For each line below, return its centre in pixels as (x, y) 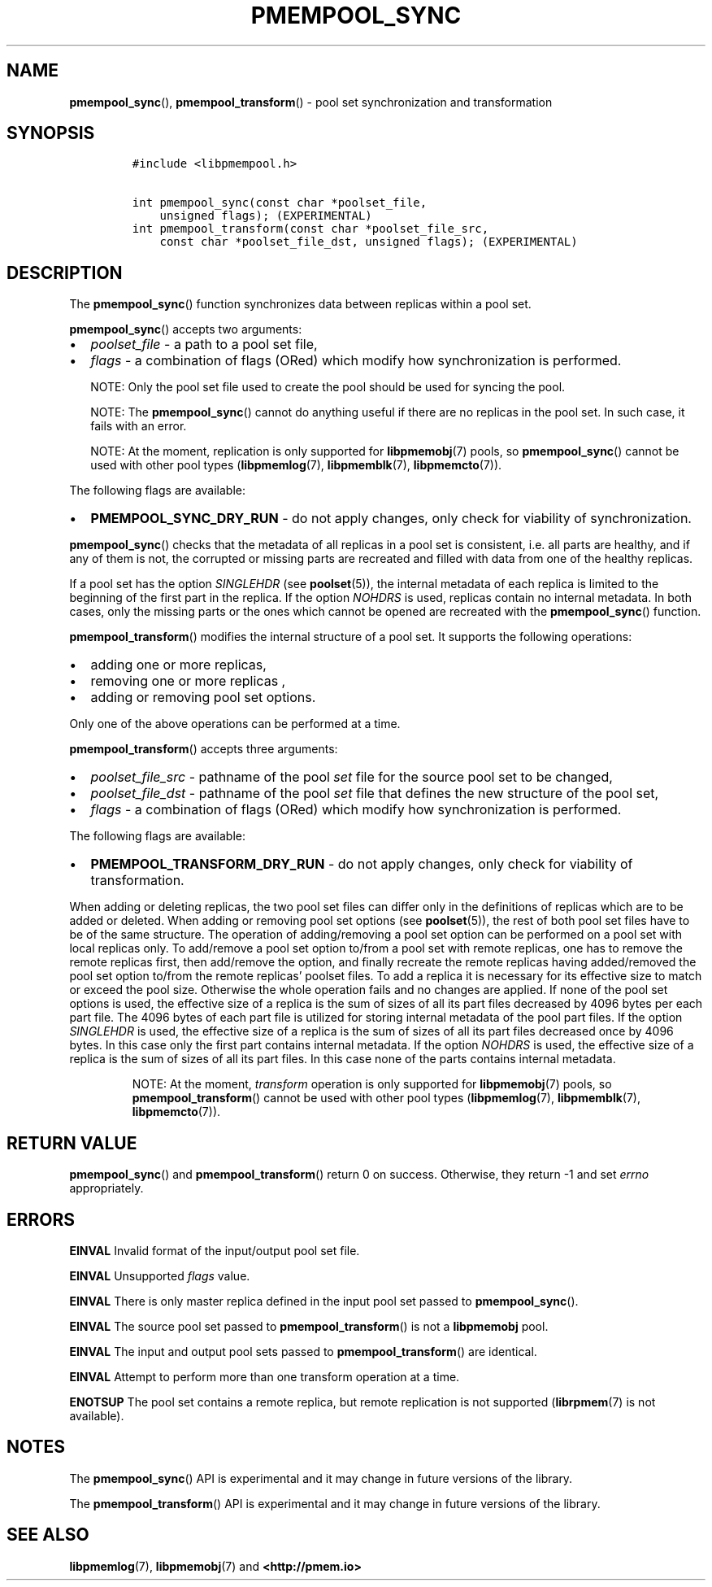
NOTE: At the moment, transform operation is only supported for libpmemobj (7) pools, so (372, 1084)
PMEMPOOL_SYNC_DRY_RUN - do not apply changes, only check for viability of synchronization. (391, 519)
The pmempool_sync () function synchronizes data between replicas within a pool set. (300, 304)
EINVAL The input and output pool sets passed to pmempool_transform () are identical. (303, 1351)
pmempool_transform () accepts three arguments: (204, 749)
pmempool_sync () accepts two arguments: (186, 329)
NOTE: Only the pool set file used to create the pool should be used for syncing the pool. (328, 387)
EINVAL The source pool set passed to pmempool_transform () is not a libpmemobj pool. (309, 1326)
